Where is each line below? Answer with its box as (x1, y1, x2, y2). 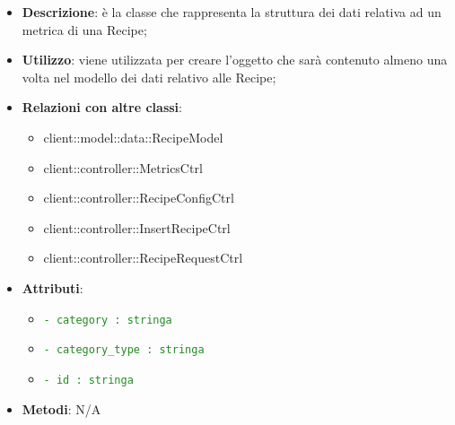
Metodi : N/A (22, 399, 101, 418)
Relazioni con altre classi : (22, 98, 182, 117)
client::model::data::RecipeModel (43, 127, 223, 146)
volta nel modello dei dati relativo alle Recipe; (22, 67, 276, 86)
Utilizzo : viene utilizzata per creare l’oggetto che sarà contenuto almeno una (22, 50, 448, 69)
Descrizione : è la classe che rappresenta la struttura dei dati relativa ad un (22, 3, 442, 21)
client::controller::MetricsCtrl (43, 158, 203, 177)
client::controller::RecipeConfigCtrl (43, 188, 234, 207)
